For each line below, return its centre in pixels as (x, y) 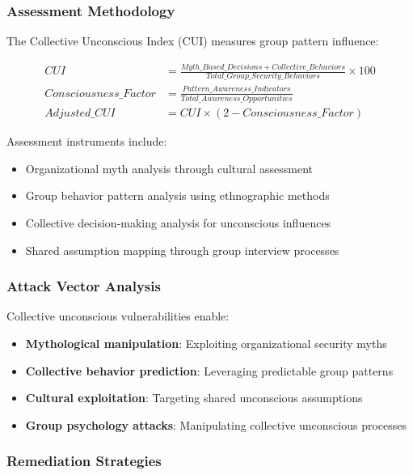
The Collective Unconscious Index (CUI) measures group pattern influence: (193, 41)
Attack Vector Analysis (84, 286)
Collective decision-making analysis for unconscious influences (178, 222)
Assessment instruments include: (87, 141)
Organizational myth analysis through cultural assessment (169, 168)
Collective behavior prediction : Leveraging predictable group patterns (209, 370)
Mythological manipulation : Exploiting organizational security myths (206, 343)
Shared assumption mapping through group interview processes (182, 250)
